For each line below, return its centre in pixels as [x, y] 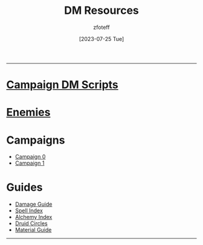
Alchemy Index [34, 217]
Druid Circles [31, 223]
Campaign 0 [30, 157]
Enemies [28, 113]
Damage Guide [34, 204]
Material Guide [33, 230]
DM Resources [101, 11]
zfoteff [101, 27]
